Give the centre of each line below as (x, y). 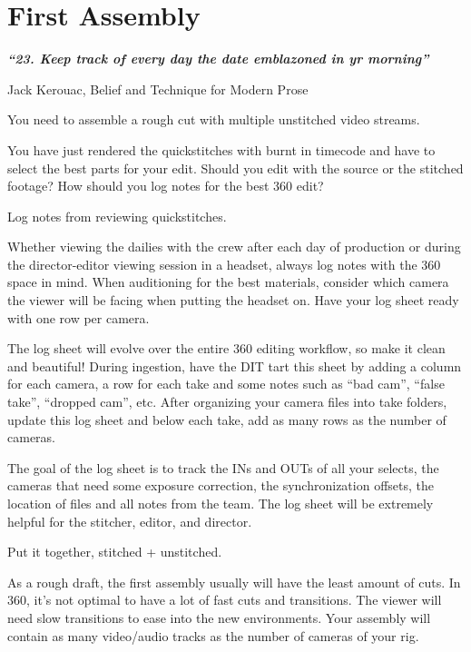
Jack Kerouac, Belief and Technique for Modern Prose (158, 89)
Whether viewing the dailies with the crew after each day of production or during (234, 247)
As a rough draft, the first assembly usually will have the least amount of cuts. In (234, 582)
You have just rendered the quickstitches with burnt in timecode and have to (221, 149)
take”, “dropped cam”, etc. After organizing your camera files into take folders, (227, 402)
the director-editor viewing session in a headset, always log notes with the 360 (224, 264)
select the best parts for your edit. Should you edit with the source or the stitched (235, 168)
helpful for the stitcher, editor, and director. (130, 521)
